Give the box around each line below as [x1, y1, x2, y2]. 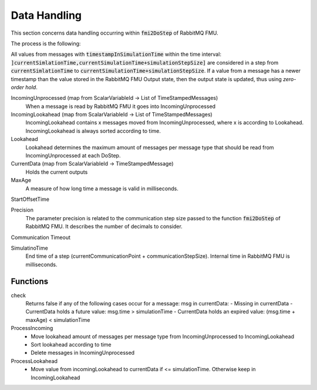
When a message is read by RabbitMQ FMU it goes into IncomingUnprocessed [25, 103, 216, 110]
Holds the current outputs [25, 168, 88, 176]
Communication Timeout [11, 234, 70, 241]
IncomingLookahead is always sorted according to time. [25, 127, 161, 135]
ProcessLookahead [11, 357, 58, 364]
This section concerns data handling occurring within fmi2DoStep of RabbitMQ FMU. [11, 29, 218, 36]
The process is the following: [11, 40, 81, 47]
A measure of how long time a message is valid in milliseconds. [25, 185, 178, 192]
